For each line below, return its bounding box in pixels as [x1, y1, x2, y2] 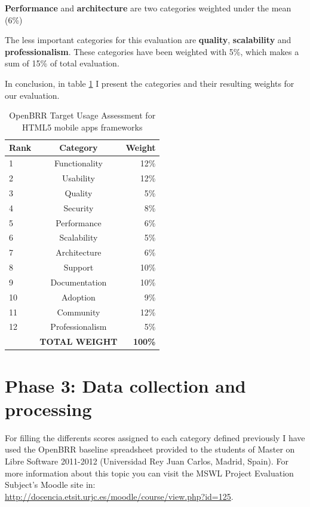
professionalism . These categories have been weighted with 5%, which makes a [5, 45, 299, 57]
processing [5, 396, 92, 421]
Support [63, 261, 94, 274]
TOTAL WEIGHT [39, 335, 118, 348]
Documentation [50, 275, 107, 288]
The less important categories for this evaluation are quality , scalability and [5, 34, 291, 46]
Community [57, 305, 100, 318]
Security [63, 201, 94, 214]
